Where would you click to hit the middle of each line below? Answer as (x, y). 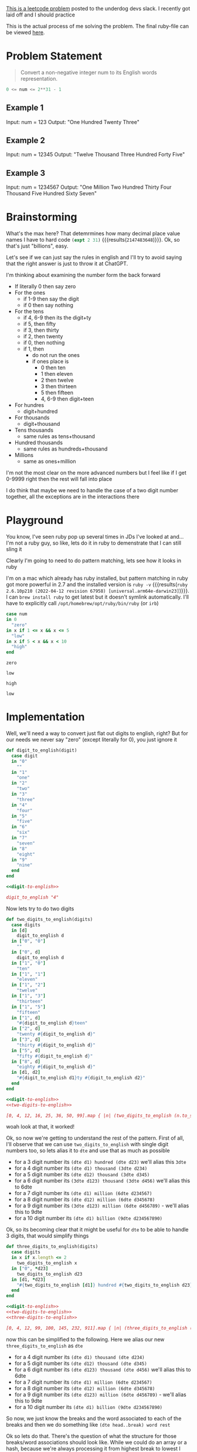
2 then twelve (57, 380)
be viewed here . (26, 32)
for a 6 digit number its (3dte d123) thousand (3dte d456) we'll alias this (102, 1181)
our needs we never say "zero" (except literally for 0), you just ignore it (91, 740)
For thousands (32, 418)
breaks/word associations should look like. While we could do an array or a (96, 1442)
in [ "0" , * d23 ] (30, 1269)
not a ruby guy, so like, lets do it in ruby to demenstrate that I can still (98, 543)
